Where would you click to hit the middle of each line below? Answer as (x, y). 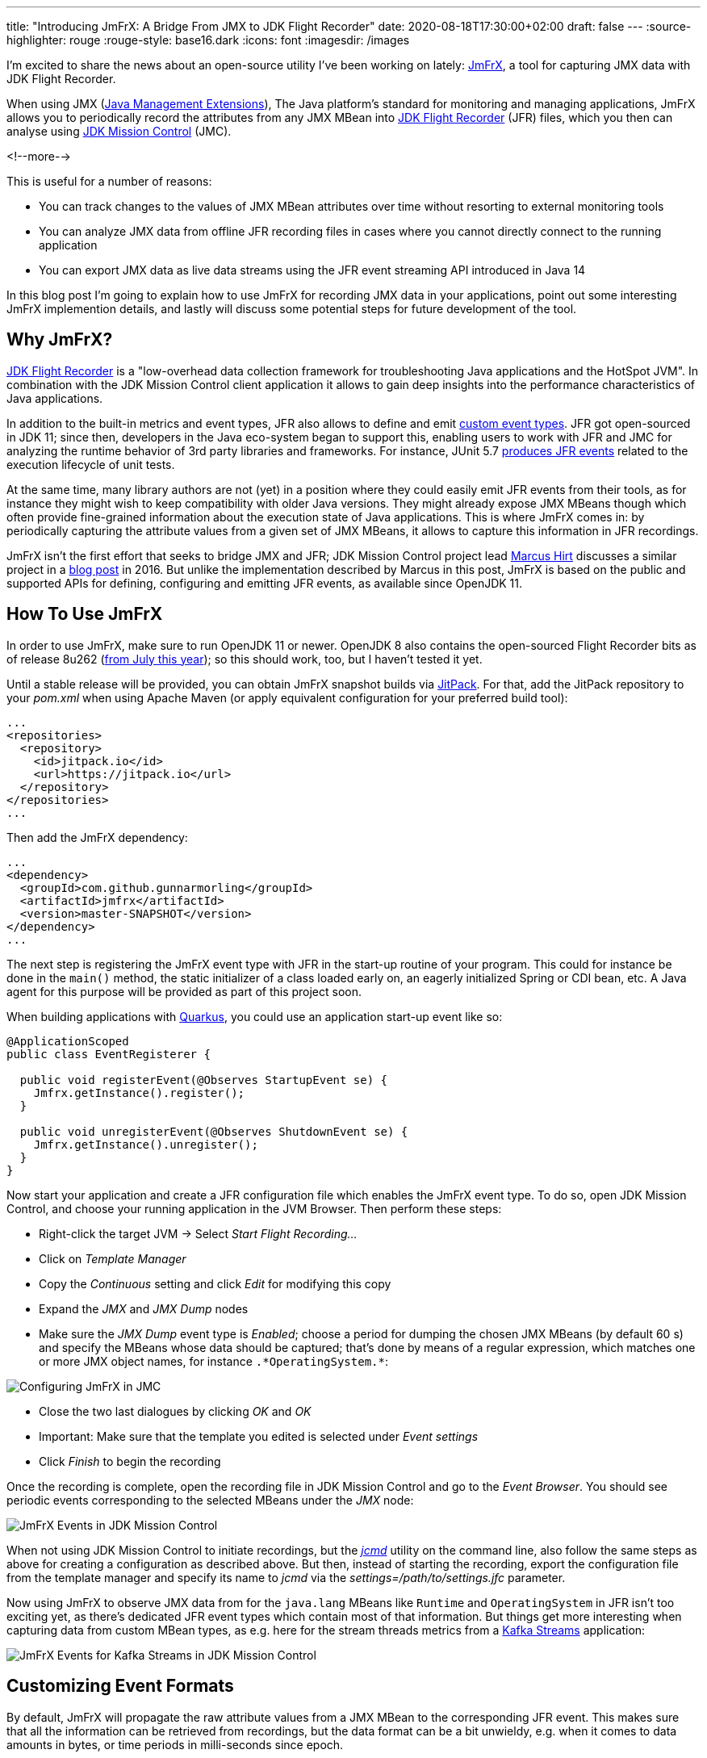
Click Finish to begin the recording (130, 1461)
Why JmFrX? (60, 340)
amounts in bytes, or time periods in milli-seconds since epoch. (175, 1744)
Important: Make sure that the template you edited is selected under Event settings (259, 1436)
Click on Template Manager (113, 1258)
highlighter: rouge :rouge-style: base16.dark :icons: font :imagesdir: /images (208, 40)
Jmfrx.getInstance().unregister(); (146, 1144)
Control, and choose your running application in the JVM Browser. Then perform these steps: (254, 1208)
